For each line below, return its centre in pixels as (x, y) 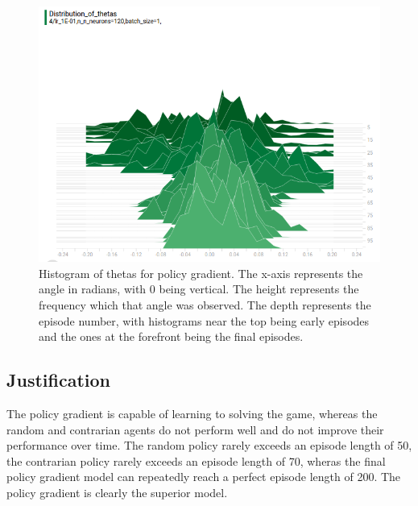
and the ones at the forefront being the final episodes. (171, 336)
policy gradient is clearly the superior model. (117, 492)
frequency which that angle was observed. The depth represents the (205, 305)
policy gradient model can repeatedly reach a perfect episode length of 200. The (204, 477)
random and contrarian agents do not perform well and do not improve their (195, 429)
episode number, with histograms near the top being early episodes (204, 320)
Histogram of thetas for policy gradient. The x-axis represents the (201, 273)
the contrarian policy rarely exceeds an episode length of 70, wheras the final (196, 460)
